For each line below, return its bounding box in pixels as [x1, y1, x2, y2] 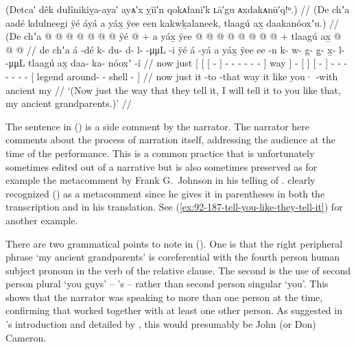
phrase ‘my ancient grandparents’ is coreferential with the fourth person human [5, 250, 340, 264]
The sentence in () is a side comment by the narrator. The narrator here [5, 119, 310, 133]
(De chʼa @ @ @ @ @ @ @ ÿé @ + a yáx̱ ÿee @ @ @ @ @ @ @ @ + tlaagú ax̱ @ [5, 29, 342, 43]
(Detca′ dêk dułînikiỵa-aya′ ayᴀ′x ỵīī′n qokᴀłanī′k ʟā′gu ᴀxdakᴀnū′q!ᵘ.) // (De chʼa [5, 2, 350, 16]
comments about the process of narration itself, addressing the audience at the [5, 132, 335, 147]
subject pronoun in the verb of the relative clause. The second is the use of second [5, 263, 351, 277]
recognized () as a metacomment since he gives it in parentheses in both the [5, 186, 325, 200]
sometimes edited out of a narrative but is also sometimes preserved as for [5, 159, 318, 173]
